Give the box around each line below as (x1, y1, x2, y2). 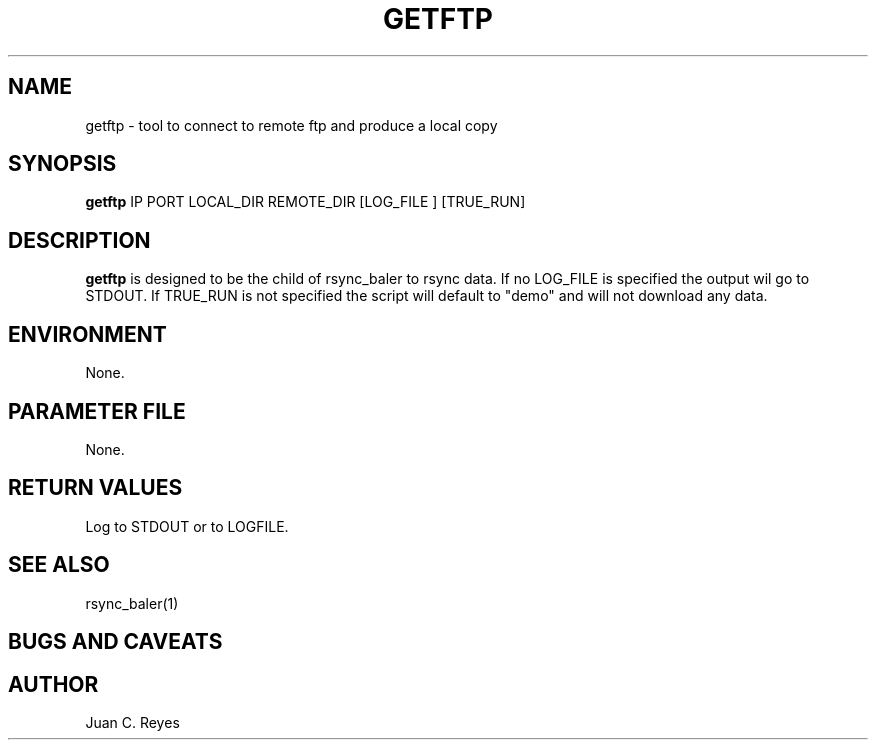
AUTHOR (8, 671, 99, 697)
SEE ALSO (8, 552, 110, 578)
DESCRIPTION (8, 227, 151, 253)
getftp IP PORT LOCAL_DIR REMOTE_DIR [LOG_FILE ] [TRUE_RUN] (85, 193, 526, 211)
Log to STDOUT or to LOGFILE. (85, 517, 289, 535)
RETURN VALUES (8, 475, 183, 501)
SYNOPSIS (8, 151, 117, 177)
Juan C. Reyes (85, 713, 180, 731)
